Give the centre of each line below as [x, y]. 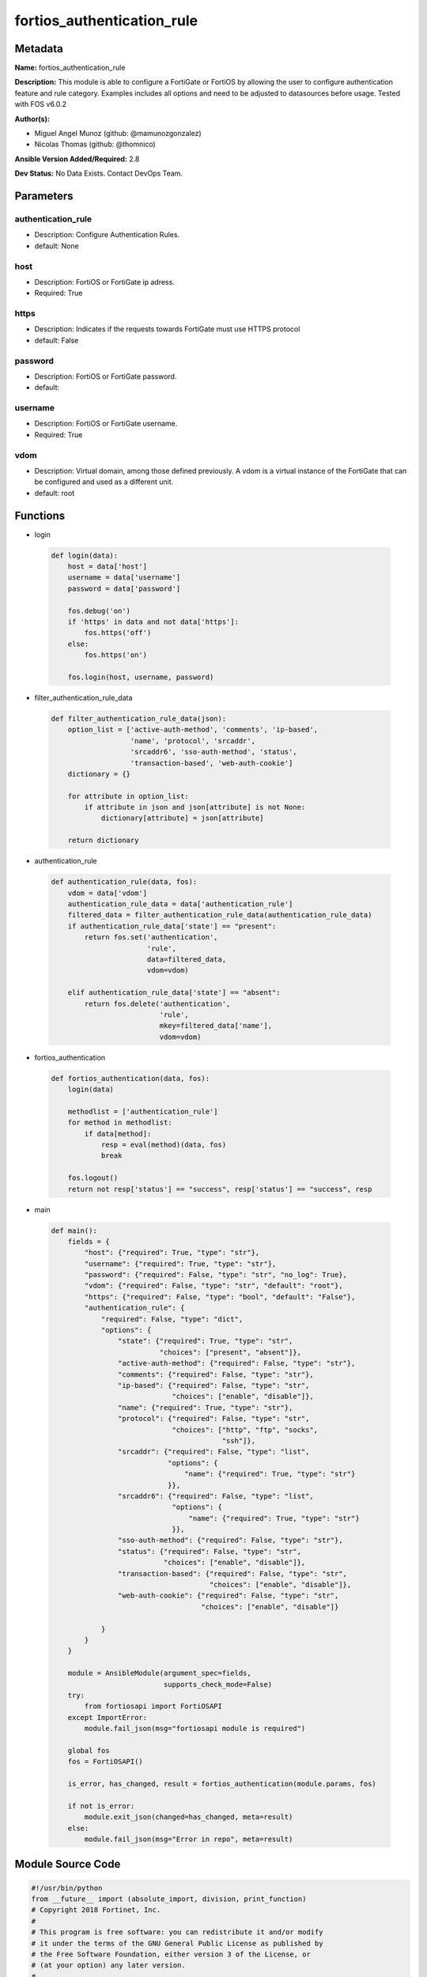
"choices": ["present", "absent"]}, [231, 1352]
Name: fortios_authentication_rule [70, 68]
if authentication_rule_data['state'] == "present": [172, 926]
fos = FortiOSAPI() [106, 1762]
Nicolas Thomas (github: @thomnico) [95, 144]
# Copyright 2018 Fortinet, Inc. [96, 1910]
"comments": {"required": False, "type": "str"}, [215, 1374]
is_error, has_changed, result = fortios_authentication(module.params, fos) [222, 1784]
